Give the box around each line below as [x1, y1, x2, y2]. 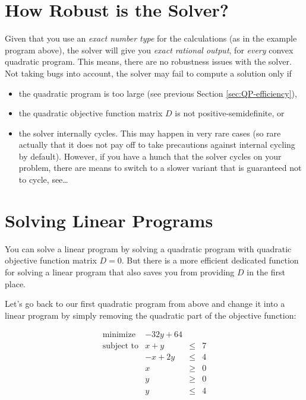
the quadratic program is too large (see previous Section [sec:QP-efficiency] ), [18, 87, 297, 99]
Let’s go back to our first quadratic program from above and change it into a [5, 297, 285, 310]
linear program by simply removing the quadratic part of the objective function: [5, 309, 296, 321]
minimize [102, 331, 135, 339]
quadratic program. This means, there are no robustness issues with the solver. [5, 55, 292, 68]
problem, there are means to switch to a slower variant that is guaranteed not [18, 161, 302, 174]
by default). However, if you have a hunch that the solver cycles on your [18, 150, 282, 162]
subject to [102, 342, 138, 351]
